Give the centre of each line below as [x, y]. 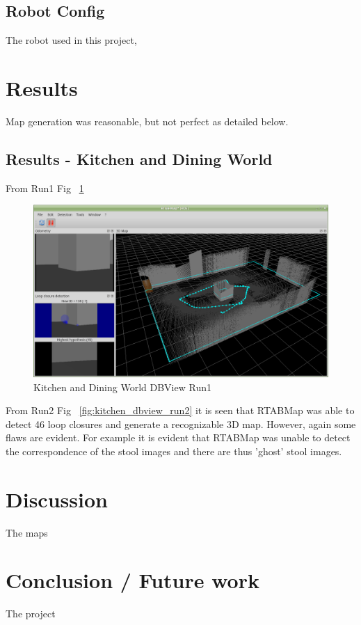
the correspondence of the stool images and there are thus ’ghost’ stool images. [174, 451]
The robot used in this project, [71, 40]
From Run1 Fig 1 [45, 188]
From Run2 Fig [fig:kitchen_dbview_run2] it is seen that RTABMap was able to [180, 410]
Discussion [57, 499]
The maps [27, 532]
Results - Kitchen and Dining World [139, 158]
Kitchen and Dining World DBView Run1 [122, 387]
